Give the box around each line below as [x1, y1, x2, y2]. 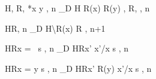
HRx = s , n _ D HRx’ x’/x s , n [5, 42, 129, 54]
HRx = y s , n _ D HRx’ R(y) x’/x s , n [5, 62, 152, 74]
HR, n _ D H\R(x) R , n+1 [5, 22, 106, 34]
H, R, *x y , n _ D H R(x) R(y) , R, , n [5, 2, 150, 14]
